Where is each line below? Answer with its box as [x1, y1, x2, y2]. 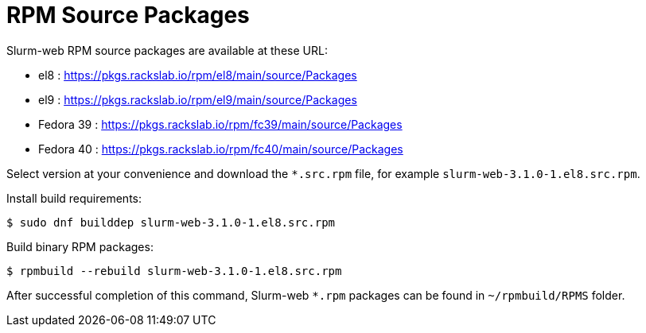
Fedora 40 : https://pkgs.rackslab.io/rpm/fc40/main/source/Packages [38, 141, 403, 156]
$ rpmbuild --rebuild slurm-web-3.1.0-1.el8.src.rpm [6, 264, 342, 277]
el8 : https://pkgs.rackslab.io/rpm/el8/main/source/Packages [38, 68, 357, 82]
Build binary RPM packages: [6, 239, 154, 254]
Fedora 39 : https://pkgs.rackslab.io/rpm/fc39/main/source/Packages [38, 117, 403, 131]
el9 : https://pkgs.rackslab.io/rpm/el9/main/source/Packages [38, 92, 357, 106]
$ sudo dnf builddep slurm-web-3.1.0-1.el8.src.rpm [6, 215, 336, 229]
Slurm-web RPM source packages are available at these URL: [6, 43, 328, 57]
